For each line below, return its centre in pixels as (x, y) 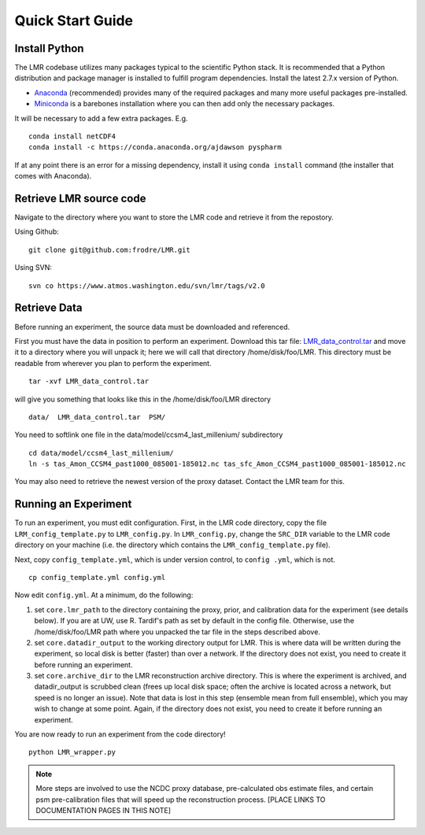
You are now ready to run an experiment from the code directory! (120, 734)
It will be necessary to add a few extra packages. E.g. (101, 118)
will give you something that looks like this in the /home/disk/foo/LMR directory (143, 399)
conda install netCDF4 (72, 137)
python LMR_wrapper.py (72, 752)
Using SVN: (33, 268)
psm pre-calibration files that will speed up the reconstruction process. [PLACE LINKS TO (181, 800)
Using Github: (37, 231)
